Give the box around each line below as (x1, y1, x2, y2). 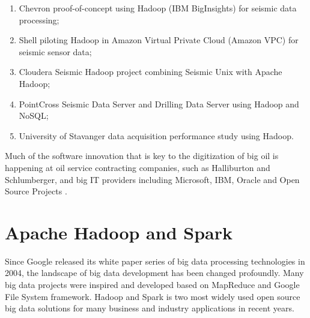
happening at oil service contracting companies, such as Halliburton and (5, 161, 270, 173)
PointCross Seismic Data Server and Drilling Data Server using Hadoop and (19, 97, 299, 110)
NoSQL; (19, 109, 49, 122)
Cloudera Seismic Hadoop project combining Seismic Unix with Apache (19, 65, 282, 78)
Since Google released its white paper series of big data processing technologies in (5, 254, 305, 267)
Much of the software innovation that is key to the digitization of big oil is (5, 149, 279, 162)
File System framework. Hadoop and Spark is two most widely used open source (5, 290, 300, 302)
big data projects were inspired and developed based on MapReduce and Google (5, 278, 300, 291)
